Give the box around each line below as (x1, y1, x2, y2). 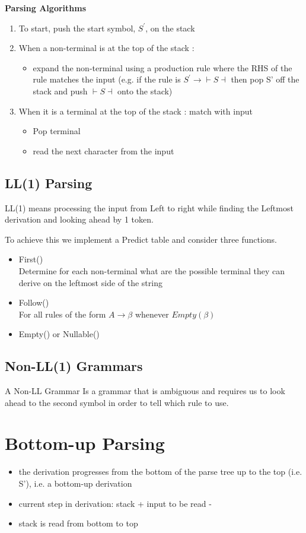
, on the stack (145, 21, 195, 34)
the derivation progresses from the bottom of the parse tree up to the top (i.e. (18, 465, 302, 478)
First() (18, 253, 43, 265)
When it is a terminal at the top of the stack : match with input (18, 104, 253, 117)
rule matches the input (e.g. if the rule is (33, 73, 181, 85)
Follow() (18, 296, 49, 309)
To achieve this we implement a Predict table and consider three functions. (5, 233, 278, 245)
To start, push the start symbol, (18, 21, 136, 34)
